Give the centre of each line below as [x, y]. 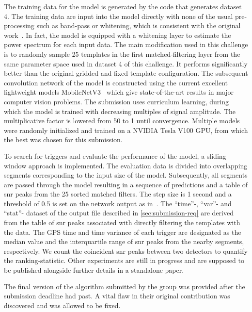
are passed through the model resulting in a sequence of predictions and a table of [126, 184]
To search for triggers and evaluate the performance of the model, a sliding [115, 156]
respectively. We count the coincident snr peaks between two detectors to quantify [126, 251]
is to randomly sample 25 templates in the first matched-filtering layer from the [122, 54]
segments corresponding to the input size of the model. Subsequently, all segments [126, 175]
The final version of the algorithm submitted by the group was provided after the [125, 286]
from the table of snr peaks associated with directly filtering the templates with [122, 222]
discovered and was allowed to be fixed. [62, 305]
